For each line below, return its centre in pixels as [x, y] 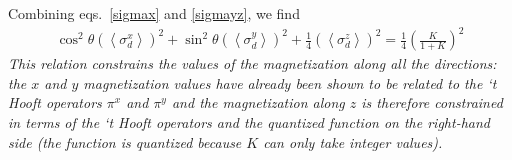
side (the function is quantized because [125, 141]
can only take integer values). [353, 141]
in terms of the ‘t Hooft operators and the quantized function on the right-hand [249, 121]
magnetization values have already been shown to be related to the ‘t [290, 82]
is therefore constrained [432, 102]
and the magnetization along [258, 102]
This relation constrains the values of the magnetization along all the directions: [252, 63]
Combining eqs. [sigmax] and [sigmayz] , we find [154, 13]
